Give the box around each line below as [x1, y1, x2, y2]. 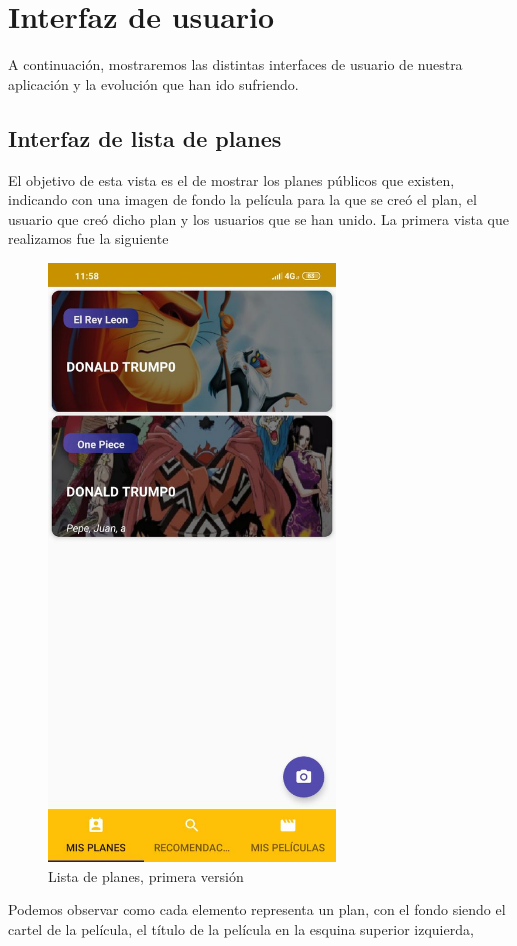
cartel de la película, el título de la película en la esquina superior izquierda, [8, 919, 474, 940]
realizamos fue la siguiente [8, 228, 169, 249]
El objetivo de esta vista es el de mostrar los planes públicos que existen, [8, 169, 455, 190]
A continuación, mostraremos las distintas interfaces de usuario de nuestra [8, 54, 463, 75]
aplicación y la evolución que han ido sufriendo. [8, 73, 299, 94]
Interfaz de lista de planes [8, 122, 282, 153]
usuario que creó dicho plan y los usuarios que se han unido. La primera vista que [8, 208, 509, 229]
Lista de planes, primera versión [48, 865, 244, 886]
